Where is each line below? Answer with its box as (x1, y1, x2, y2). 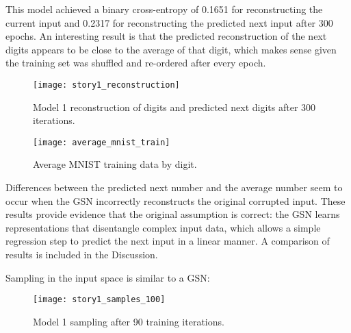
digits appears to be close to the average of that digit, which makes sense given (5, 42, 337, 56)
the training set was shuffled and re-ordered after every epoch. (5, 56, 266, 70)
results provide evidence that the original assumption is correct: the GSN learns (5, 207, 340, 221)
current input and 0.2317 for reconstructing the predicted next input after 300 (5, 15, 333, 29)
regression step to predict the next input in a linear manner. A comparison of (5, 234, 330, 248)
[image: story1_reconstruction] (33, 79, 180, 90)
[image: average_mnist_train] (33, 137, 170, 147)
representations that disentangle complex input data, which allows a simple (5, 220, 321, 234)
